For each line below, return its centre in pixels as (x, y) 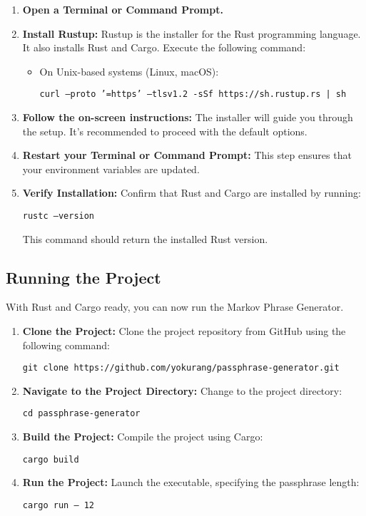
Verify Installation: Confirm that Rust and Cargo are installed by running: (192, 193)
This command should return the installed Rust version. (145, 238)
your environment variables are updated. (111, 169)
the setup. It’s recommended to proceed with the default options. (165, 131)
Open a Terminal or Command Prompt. (123, 9)
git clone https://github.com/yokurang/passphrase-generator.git (181, 368)
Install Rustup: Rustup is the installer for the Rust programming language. (192, 33)
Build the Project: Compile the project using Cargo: (143, 437)
